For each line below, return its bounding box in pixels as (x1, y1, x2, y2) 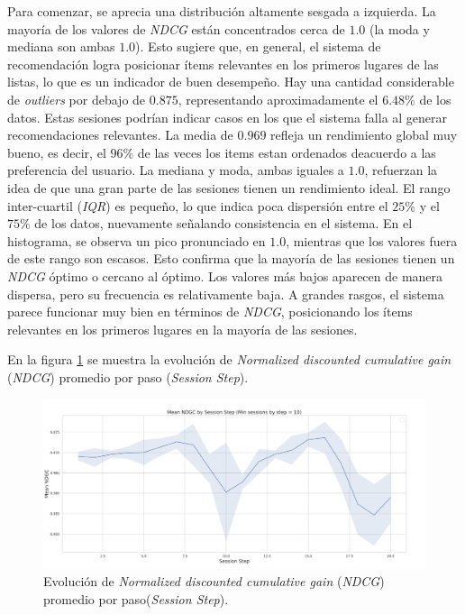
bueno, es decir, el (7, 142, 106, 161)
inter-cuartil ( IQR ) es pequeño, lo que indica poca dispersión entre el (7, 196, 388, 215)
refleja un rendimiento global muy (270, 125, 458, 144)
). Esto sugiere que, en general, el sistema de (135, 37, 381, 56)
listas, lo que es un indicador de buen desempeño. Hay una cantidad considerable (7, 72, 454, 91)
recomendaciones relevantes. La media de (7, 125, 233, 144)
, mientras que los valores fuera (286, 231, 458, 250)
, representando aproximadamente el (178, 89, 378, 108)
